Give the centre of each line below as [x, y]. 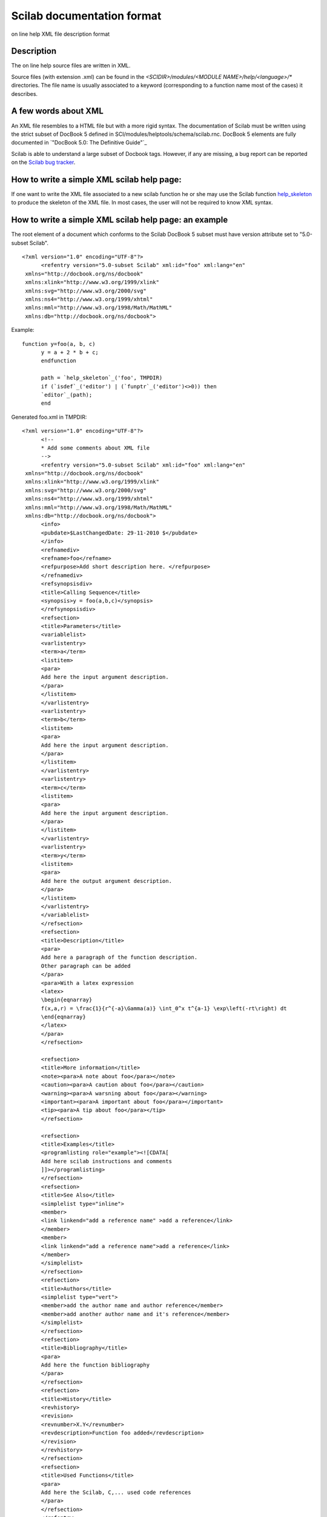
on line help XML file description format [61, 34]
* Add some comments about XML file [95, 448]
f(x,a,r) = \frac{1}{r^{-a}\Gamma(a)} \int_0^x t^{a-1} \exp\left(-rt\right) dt [164, 1008]
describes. [25, 93]
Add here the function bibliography [95, 1365]
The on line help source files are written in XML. [71, 66]
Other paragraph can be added [86, 966]
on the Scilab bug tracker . [43, 162]
